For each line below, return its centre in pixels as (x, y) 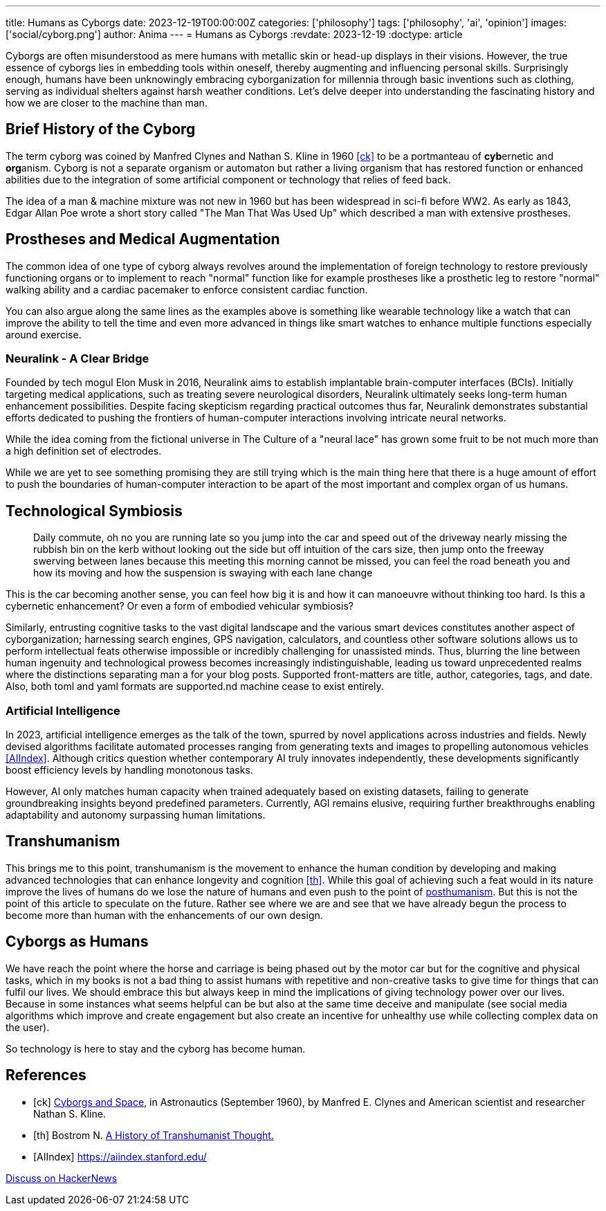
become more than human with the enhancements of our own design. (164, 915)
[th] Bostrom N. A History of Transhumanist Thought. (154, 1135)
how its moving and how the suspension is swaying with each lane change (203, 573)
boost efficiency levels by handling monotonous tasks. (129, 770)
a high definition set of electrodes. (84, 451)
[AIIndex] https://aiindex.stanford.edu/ (120, 1156)
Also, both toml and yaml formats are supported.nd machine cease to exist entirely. (195, 686)
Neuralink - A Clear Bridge (77, 359)
